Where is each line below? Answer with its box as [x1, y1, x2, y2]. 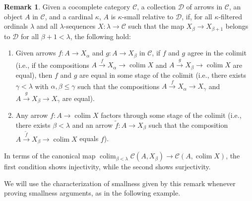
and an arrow [72, 119, 113, 130]
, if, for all [182, 11, 212, 21]
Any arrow [15, 110, 48, 120]
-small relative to [122, 11, 174, 21]
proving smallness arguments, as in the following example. [4, 188, 181, 198]
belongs [225, 21, 249, 31]
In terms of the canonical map [4, 151, 96, 161]
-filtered [218, 11, 242, 21]
